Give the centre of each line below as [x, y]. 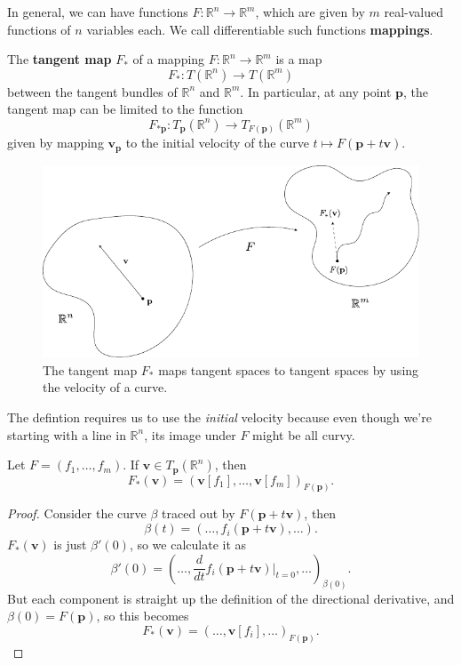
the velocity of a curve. [105, 387]
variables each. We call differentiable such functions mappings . [260, 29]
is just [70, 545]
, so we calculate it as [188, 545]
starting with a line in [67, 434]
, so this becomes [143, 616]
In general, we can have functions [98, 12]
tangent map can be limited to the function [125, 109]
